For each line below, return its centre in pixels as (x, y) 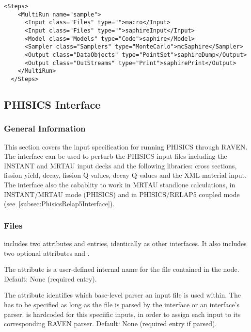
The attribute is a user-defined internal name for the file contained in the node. (122, 269)
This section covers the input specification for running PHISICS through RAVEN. (126, 146)
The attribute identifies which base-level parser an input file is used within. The (122, 295)
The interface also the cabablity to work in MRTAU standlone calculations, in (120, 184)
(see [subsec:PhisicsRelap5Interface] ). (59, 204)
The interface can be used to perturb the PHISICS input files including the (116, 156)
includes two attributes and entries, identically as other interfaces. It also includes (125, 243)
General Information (45, 128)
